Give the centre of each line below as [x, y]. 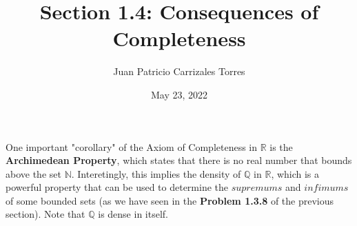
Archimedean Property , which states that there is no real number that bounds [179, 160]
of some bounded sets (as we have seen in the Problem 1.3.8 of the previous [170, 200]
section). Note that [45, 214]
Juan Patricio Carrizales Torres [179, 71]
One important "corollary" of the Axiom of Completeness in [132, 146]
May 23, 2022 [179, 94]
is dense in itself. [133, 214]
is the [281, 146]
